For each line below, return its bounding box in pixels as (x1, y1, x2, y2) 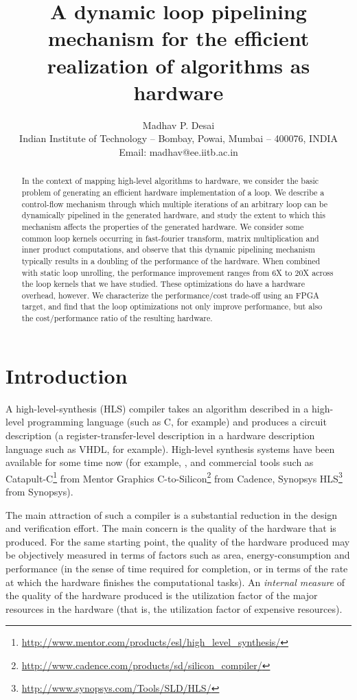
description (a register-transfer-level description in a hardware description (5, 428, 315, 442)
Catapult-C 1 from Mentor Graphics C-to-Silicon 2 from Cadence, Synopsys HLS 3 (5, 469, 343, 485)
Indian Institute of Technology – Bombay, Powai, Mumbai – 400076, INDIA (19, 131, 338, 145)
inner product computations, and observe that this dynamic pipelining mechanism (21, 244, 315, 255)
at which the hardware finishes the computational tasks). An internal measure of (5, 574, 345, 589)
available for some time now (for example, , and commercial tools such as (5, 455, 314, 469)
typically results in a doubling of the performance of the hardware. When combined (21, 255, 321, 266)
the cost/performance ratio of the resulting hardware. (21, 312, 213, 324)
